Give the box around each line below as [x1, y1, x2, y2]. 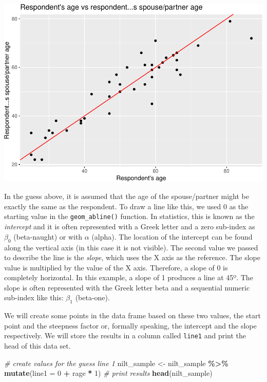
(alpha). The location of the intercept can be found [91, 231, 253, 242]
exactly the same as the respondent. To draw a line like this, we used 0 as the [4, 201, 249, 211]
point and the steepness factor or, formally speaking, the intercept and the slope [4, 320, 257, 331]
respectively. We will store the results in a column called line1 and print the [4, 330, 246, 341]
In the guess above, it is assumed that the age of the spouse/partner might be [4, 191, 249, 202]
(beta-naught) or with [13, 231, 83, 242]
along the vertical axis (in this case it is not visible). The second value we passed [4, 242, 258, 252]
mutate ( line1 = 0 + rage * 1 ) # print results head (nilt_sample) [4, 368, 213, 378]
